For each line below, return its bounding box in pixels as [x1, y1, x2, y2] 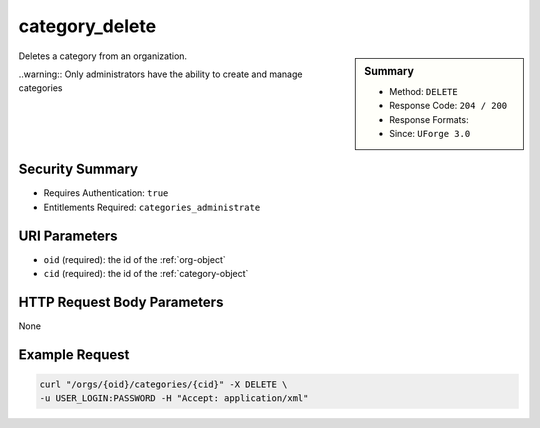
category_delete [18, 15, 157, 37]
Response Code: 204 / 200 [389, 100, 508, 112]
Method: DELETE [389, 85, 459, 97]
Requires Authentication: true [43, 187, 169, 199]
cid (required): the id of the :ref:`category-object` [43, 268, 249, 280]
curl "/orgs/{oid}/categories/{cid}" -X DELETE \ [39, 379, 288, 390]
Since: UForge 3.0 [389, 127, 471, 139]
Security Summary [18, 161, 139, 178]
